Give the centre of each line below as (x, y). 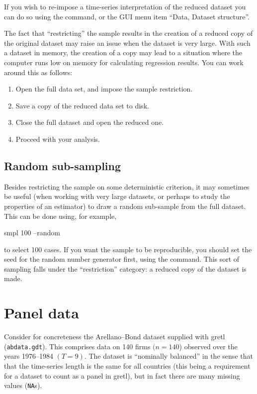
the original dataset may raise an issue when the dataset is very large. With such (127, 43)
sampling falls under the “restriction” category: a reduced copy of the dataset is (125, 268)
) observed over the (208, 346)
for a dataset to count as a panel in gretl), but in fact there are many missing (122, 375)
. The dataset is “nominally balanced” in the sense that (169, 356)
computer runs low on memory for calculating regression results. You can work (124, 62)
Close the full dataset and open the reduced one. (90, 122)
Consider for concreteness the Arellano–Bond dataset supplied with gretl (115, 337)
